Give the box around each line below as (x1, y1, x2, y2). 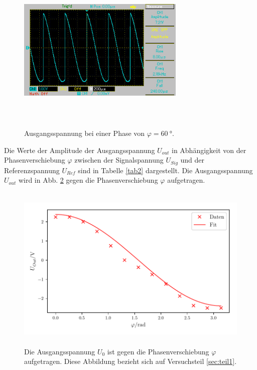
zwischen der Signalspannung (74, 155, 164, 165)
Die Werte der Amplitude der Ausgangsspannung (4, 144, 155, 155)
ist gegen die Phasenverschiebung (107, 346, 209, 356)
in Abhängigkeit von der (171, 144, 246, 155)
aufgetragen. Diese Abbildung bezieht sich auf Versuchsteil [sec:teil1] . (24, 356, 237, 366)
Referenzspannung (4, 165, 60, 175)
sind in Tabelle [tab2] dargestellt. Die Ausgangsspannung (78, 165, 253, 175)
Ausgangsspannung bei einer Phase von (24, 127, 145, 138)
